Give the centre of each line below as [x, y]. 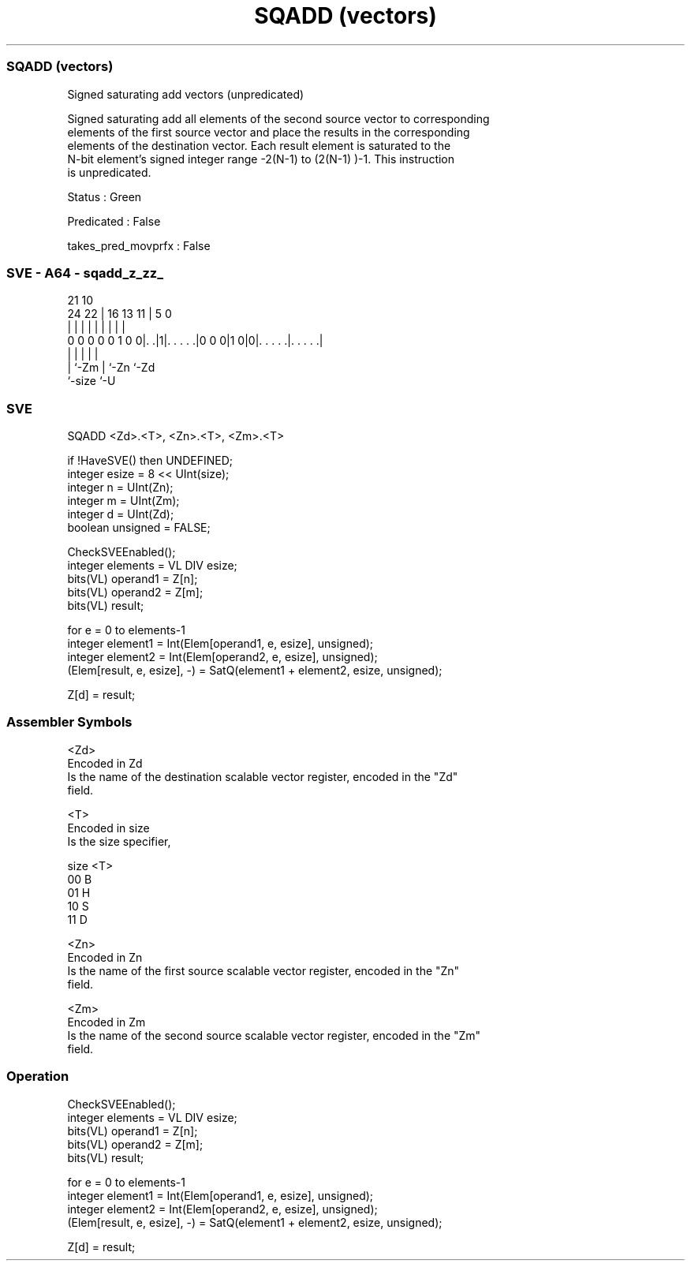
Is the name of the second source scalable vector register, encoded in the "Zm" [274, 1035]
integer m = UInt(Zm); [123, 501]
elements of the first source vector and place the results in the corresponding [269, 132]
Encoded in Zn [105, 957]
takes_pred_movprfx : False [139, 245]
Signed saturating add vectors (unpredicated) [186, 94]
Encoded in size [108, 828]
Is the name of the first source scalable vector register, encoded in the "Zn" [263, 970]
